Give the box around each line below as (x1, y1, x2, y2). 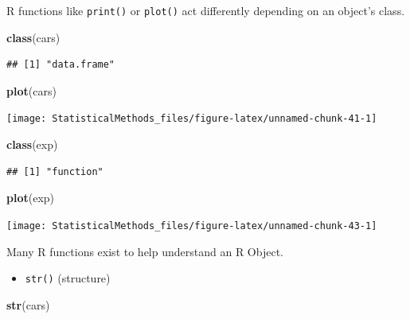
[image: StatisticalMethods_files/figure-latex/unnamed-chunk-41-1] (6, 113, 377, 125)
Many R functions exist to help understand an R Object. (6, 243, 283, 259)
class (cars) (6, 29, 61, 45)
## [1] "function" (6, 165, 103, 177)
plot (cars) (6, 82, 57, 99)
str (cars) (6, 296, 50, 313)
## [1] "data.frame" (6, 59, 115, 71)
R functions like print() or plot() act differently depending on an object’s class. (6, 2, 405, 18)
